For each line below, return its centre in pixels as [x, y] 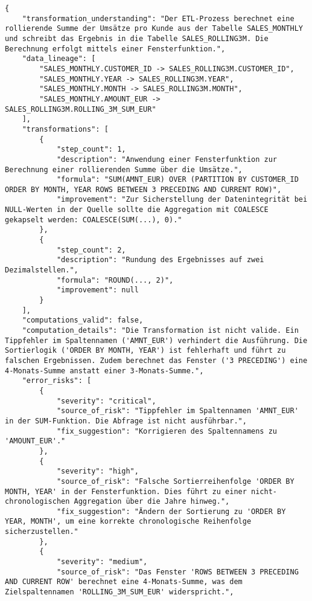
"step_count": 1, [91, 149]
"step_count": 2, [91, 250]
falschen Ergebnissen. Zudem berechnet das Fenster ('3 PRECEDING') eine [156, 360]
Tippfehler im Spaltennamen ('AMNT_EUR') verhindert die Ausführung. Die [156, 340]
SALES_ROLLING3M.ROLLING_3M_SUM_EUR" [81, 109]
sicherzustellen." [42, 532]
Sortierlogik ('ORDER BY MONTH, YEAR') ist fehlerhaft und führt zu [145, 351]
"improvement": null [97, 290]
